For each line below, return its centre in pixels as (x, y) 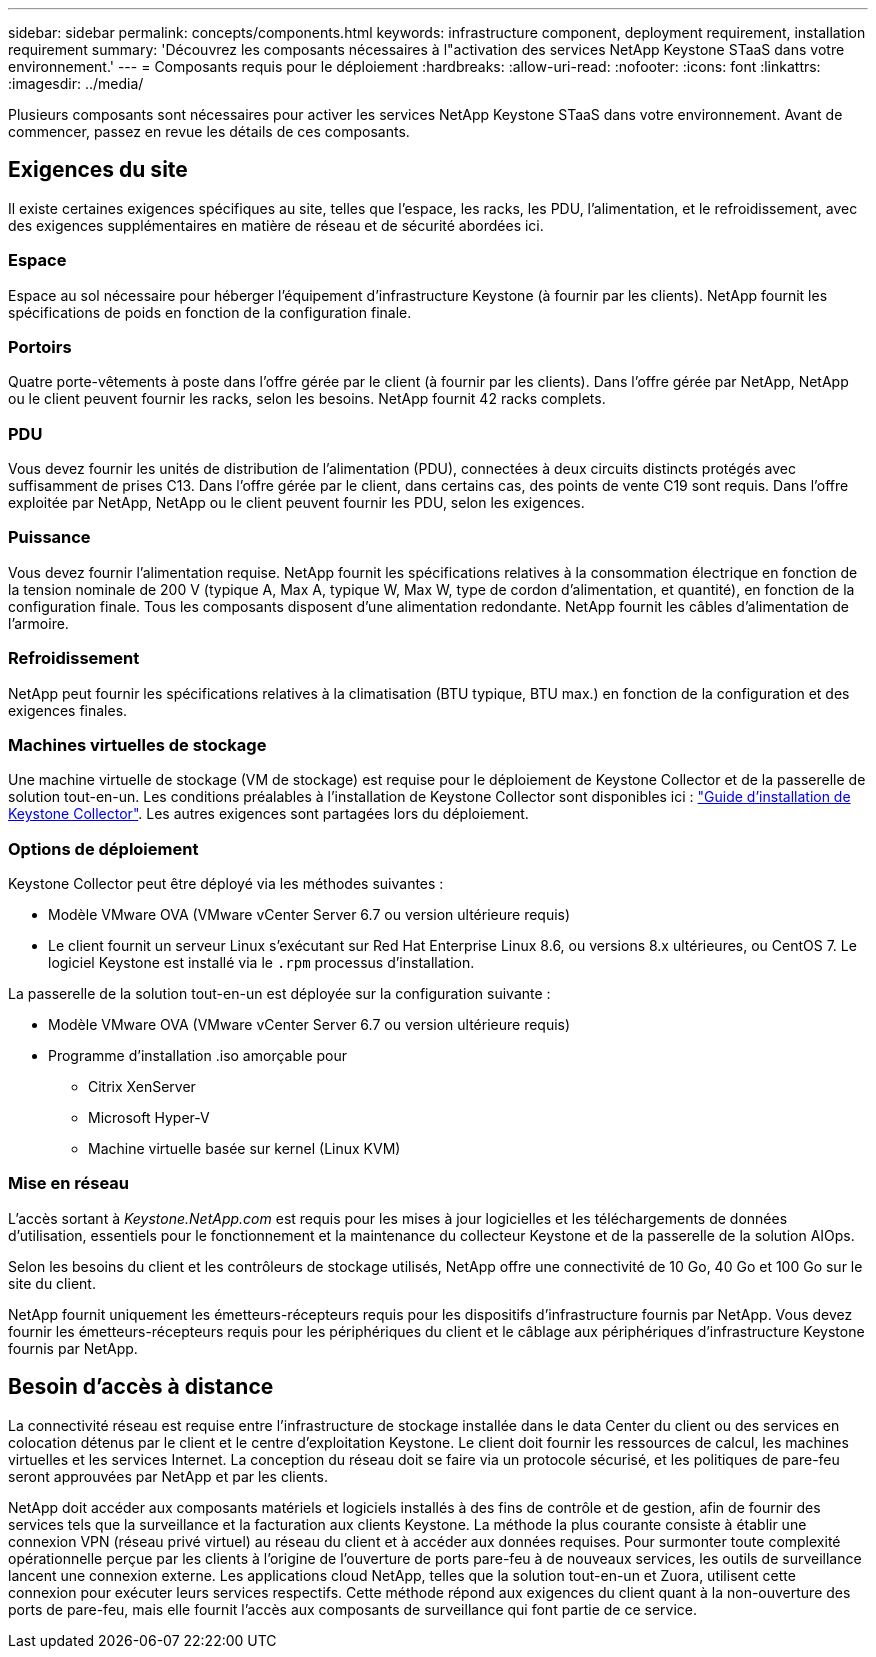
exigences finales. (68, 710)
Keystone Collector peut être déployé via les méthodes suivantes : (226, 884)
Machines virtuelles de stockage (137, 744)
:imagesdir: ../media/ (76, 83)
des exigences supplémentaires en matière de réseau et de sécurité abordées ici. (276, 225)
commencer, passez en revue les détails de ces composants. (209, 131)
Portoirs (40, 346)
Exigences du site (98, 170)
